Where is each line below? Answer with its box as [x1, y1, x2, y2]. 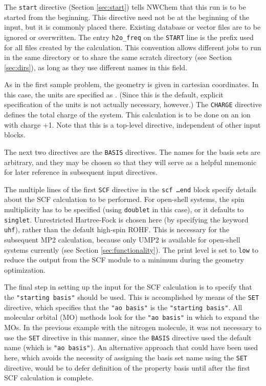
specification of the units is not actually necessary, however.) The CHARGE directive [4, 99, 262, 110]
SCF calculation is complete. [4, 372, 94, 383]
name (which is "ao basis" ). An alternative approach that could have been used [4, 342, 258, 353]
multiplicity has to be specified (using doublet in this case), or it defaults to [4, 204, 244, 214]
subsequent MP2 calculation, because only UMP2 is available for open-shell [4, 234, 240, 245]
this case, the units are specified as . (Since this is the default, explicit [4, 89, 224, 99]
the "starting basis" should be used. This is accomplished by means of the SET [4, 292, 259, 302]
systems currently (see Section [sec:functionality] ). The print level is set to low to [4, 244, 258, 255]
